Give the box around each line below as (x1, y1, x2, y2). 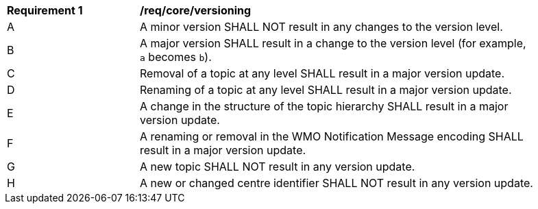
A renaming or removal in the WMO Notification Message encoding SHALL (140, 130, 524, 143)
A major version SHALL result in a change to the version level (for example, (140, 36, 526, 50)
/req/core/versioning (140, 3, 252, 17)
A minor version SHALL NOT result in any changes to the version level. (140, 20, 503, 34)
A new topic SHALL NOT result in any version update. (140, 160, 415, 173)
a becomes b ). (140, 50, 212, 64)
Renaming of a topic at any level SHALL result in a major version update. (140, 83, 512, 97)
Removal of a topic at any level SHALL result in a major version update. (140, 66, 505, 80)
